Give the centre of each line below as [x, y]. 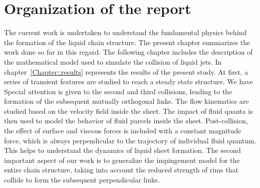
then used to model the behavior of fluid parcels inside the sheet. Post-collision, [126, 121]
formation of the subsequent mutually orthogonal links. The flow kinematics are [126, 101]
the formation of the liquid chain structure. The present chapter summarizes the [127, 42]
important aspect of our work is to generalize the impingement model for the [122, 160]
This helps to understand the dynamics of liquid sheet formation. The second [122, 150]
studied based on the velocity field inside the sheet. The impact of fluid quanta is [128, 111]
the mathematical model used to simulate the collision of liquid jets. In [113, 61]
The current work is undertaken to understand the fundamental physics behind [125, 32]
